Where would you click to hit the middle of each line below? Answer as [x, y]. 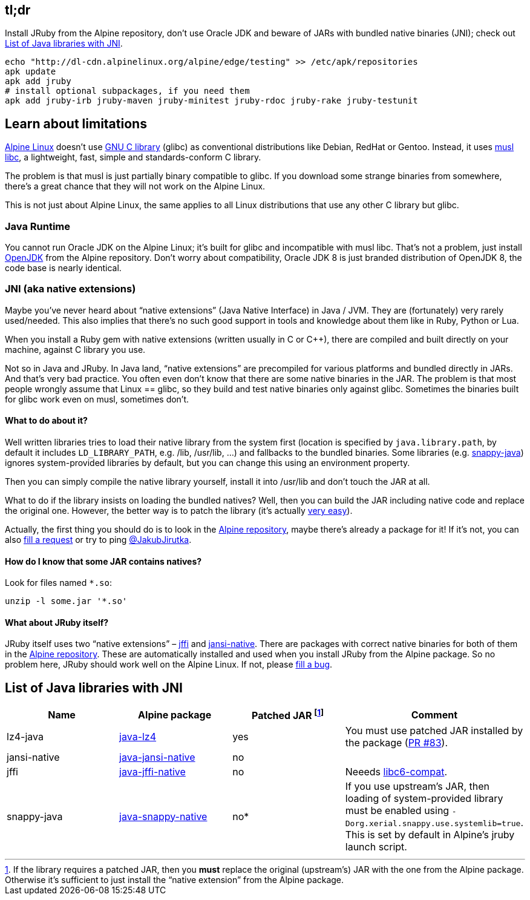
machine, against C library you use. [75, 349]
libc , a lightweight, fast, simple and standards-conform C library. [133, 157]
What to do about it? [46, 421]
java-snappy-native [163, 816]
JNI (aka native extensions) [70, 289]
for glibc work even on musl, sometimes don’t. [97, 399]
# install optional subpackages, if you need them [127, 91]
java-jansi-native [157, 757]
